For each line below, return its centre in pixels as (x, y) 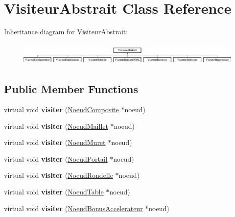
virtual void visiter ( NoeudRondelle (59, 175)
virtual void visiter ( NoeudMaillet (56, 126)
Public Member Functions (71, 89)
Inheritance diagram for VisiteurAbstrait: (66, 32)
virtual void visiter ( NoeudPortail (56, 158)
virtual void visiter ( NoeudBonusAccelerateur (73, 208)
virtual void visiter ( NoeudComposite (61, 109)
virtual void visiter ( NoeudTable (54, 191)
